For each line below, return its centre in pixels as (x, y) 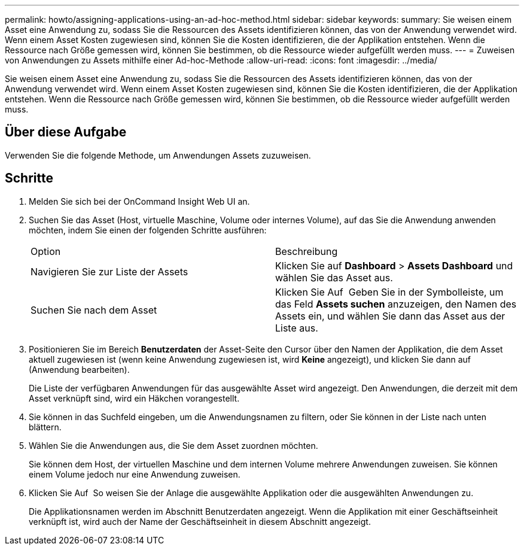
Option (46, 251)
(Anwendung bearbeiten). (79, 369)
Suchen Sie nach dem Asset (94, 310)
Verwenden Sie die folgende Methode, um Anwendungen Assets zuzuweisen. (158, 155)
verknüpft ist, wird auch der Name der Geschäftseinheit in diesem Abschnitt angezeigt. (200, 521)
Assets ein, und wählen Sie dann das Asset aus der (390, 316)
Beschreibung (307, 251)
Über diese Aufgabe (66, 132)
